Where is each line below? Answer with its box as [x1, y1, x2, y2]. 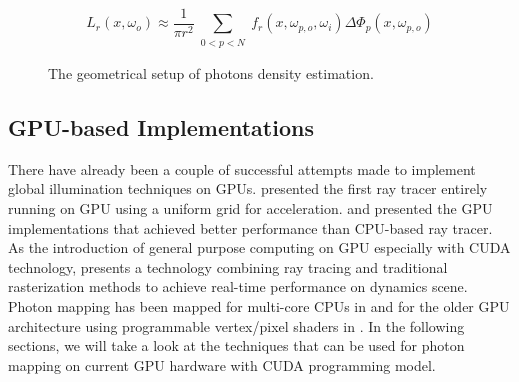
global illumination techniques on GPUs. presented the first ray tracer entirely [8, 178, 488, 199]
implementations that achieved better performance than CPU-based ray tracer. [8, 217, 493, 238]
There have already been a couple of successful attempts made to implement [8, 158, 476, 179]
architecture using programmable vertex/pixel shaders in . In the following [8, 315, 465, 336]
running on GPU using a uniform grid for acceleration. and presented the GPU [8, 198, 493, 218]
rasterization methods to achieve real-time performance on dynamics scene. [8, 276, 468, 297]
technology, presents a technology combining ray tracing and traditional [8, 256, 448, 277]
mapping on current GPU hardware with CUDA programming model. [8, 354, 436, 375]
